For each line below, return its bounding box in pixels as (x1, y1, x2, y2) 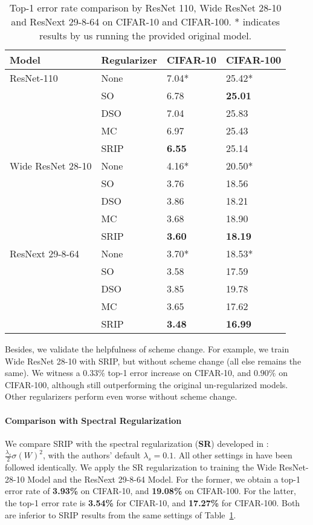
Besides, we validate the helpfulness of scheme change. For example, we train (5, 343, 289, 355)
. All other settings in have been (173, 449, 292, 461)
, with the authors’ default (42, 449, 141, 461)
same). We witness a (5, 366, 80, 379)
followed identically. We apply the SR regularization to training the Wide (5, 461, 277, 474)
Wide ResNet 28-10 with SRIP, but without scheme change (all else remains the (5, 354, 302, 367)
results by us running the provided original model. (39, 28, 252, 42)
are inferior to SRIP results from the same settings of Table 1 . (5, 508, 236, 521)
